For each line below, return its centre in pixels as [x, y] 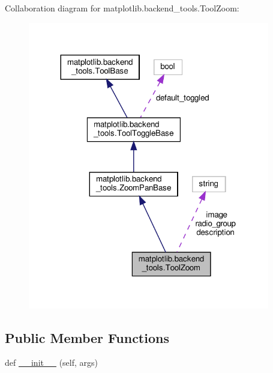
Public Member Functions [87, 337]
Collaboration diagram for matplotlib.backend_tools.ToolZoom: [122, 8]
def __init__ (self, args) [51, 362]
